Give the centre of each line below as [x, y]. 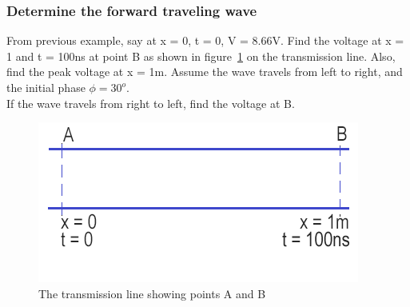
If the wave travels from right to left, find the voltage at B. [151, 103]
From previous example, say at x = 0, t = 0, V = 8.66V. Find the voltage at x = [205, 40]
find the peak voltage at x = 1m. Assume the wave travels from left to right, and [205, 72]
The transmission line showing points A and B [152, 293]
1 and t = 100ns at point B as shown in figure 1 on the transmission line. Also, [201, 56]
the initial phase [46, 87]
